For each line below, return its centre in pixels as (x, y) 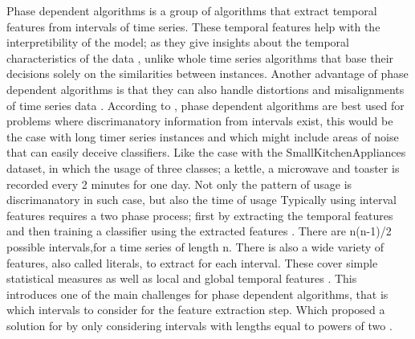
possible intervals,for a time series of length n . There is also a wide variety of (195, 246)
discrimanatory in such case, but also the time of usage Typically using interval (201, 200)
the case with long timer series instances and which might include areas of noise (203, 136)
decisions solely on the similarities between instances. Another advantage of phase (207, 74)
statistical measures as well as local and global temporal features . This (182, 278)
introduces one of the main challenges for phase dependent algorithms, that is (197, 294)
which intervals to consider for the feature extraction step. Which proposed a (196, 310)
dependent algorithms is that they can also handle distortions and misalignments (205, 89)
